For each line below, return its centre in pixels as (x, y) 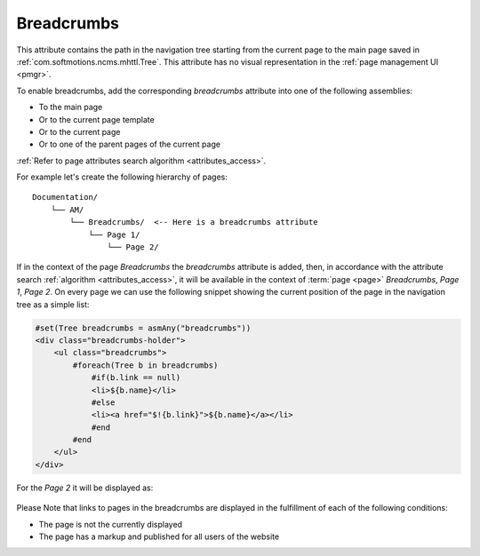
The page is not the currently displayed (110, 524)
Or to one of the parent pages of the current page (130, 144)
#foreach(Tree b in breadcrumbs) (145, 365)
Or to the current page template (96, 119)
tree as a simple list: (53, 304)
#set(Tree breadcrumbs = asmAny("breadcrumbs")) (143, 328)
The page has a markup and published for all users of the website (159, 536)
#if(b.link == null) (136, 378)
